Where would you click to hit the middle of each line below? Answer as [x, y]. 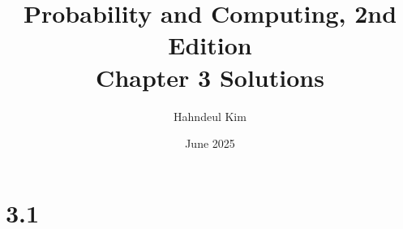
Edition [210, 45]
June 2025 [210, 143]
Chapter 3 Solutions [210, 77]
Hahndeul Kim [210, 116]
